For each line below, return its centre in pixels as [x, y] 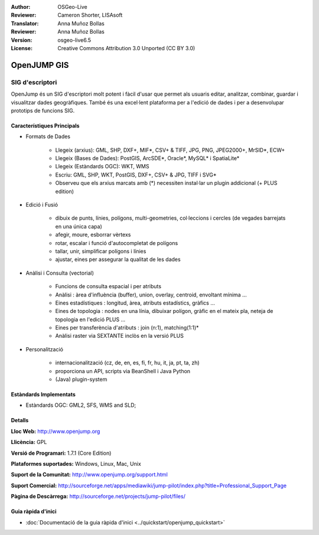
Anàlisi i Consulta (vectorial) [60, 273]
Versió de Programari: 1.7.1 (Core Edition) [61, 453]
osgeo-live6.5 [74, 40]
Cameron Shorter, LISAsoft [90, 15]
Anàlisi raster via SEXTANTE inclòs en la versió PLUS [120, 336]
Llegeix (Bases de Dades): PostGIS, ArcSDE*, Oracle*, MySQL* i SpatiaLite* [147, 158]
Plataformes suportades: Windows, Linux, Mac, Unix [76, 464]
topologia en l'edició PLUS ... [90, 319]
